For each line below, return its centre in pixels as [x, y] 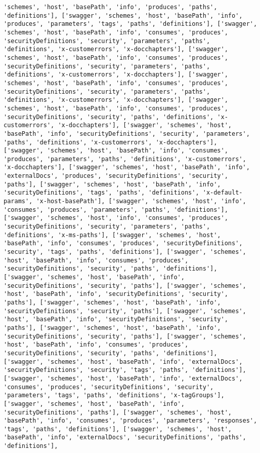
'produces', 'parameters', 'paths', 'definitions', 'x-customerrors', [125, 159]
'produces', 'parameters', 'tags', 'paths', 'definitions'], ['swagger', [131, 24]
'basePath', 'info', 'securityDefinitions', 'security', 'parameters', [127, 134]
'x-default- [223, 193]
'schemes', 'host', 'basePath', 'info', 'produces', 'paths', [111, 7]
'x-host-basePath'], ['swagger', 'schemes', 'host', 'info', [141, 201]
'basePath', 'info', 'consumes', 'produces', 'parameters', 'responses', [131, 421]
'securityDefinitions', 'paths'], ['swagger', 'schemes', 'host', [118, 412]
